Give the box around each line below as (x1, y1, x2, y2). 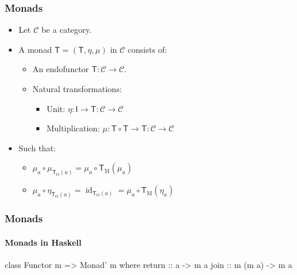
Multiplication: (46, 122, 100, 134)
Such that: (18, 141, 56, 154)
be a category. (41, 23, 92, 36)
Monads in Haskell (5, 236, 82, 248)
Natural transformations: (32, 83, 122, 94)
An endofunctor (32, 63, 89, 75)
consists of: (127, 43, 167, 55)
